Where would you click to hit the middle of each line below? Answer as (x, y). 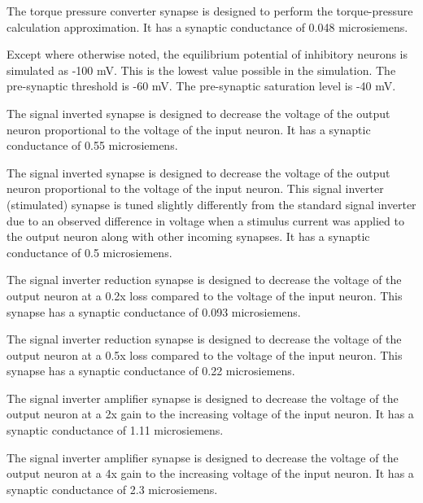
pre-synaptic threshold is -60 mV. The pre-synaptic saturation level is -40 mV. (201, 86)
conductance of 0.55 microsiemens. (92, 145)
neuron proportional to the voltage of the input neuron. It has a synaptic (189, 129)
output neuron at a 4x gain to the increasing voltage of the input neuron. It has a (210, 473)
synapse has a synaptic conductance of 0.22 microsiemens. (151, 371)
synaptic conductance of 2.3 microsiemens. (112, 489)
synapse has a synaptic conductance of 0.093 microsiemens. (154, 311)
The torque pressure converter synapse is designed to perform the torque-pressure (210, 11)
